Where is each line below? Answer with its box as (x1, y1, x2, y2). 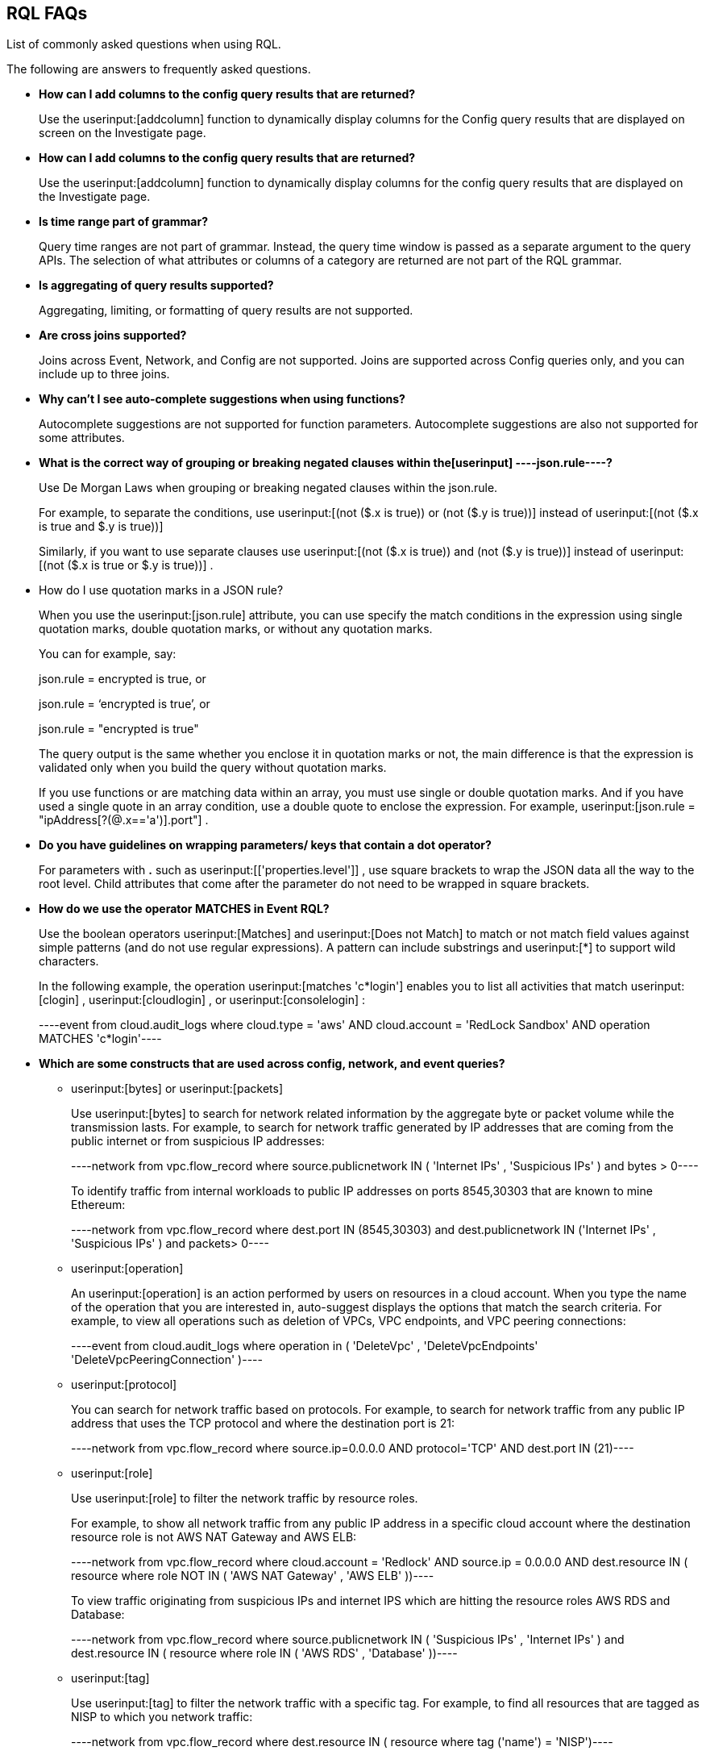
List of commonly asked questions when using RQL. (6, 37, 281, 52)
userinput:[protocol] (71, 1378, 177, 1392)
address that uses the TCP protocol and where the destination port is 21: (71, 1416, 455, 1431)
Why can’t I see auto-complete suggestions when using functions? (39, 392, 405, 406)
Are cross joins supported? (39, 328, 187, 343)
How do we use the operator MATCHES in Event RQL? (39, 902, 330, 916)
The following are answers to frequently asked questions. (6, 62, 311, 77)
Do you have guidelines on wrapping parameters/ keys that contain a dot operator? (39, 838, 492, 852)
